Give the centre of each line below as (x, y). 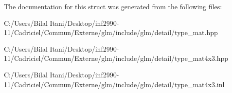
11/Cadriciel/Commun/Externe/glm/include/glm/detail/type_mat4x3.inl (114, 84)
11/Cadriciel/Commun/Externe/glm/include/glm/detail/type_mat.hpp (111, 32)
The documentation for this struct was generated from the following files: (113, 6)
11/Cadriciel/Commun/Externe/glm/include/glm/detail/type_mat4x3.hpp (116, 58)
